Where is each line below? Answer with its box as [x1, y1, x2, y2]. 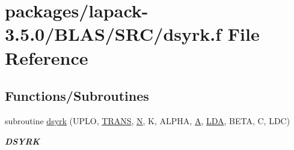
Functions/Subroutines [5, 86, 149, 105]
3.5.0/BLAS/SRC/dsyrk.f [5, 22, 222, 46]
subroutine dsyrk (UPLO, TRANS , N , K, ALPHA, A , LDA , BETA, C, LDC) [5, 114, 290, 127]
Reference [5, 45, 88, 70]
